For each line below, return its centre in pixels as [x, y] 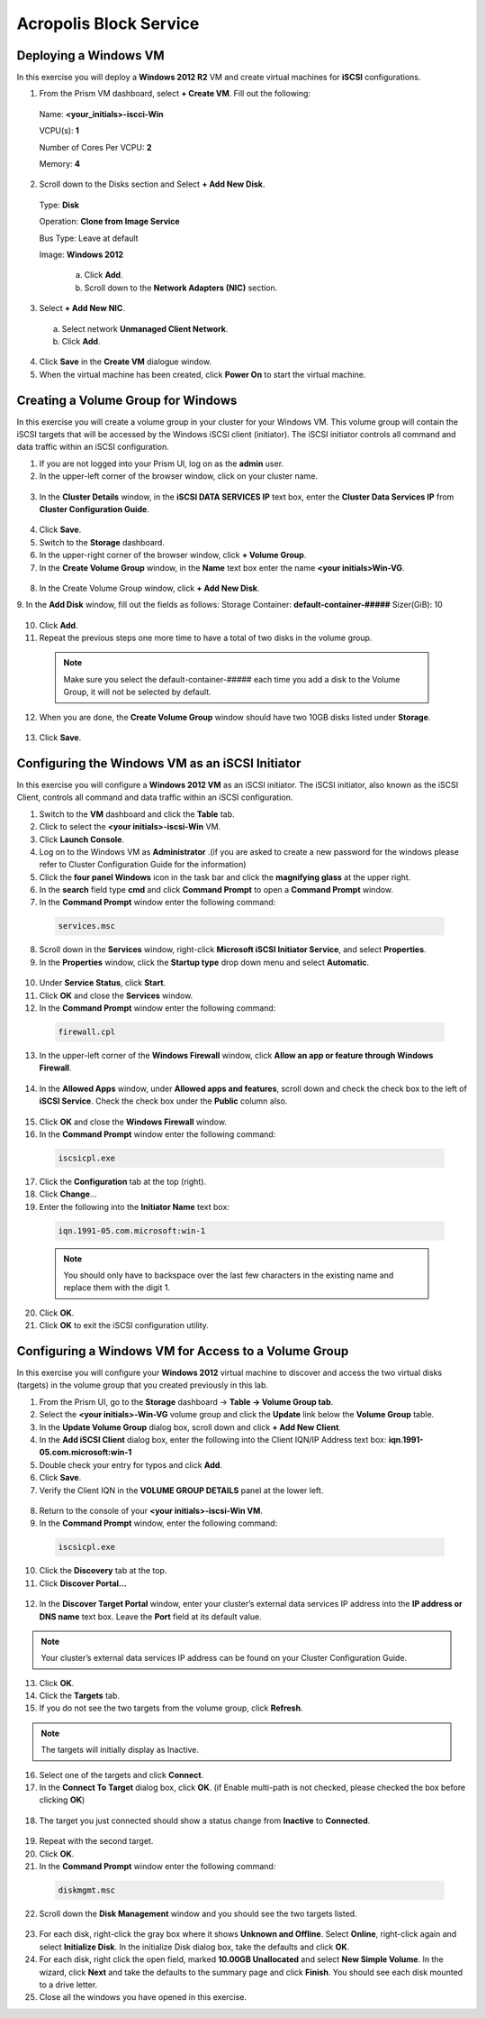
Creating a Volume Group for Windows [127, 400]
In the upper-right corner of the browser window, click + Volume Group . [173, 555]
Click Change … [68, 1194]
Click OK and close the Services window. [116, 995]
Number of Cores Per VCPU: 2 [95, 147]
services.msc [87, 926]
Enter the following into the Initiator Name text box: [134, 1206]
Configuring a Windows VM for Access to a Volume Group [183, 1351]
